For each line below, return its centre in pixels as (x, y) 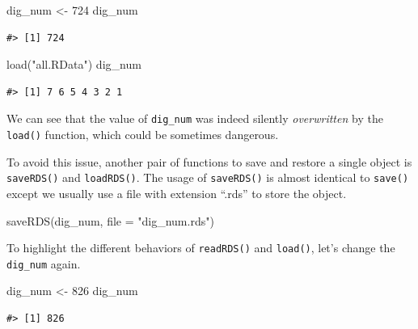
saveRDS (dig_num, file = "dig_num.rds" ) (110, 220)
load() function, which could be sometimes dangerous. (143, 135)
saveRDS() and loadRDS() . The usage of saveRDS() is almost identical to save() (208, 177)
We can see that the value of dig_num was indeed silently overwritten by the (195, 118)
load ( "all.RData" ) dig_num (74, 64)
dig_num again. (44, 263)
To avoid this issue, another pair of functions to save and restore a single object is (209, 161)
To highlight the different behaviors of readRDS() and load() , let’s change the (201, 248)
